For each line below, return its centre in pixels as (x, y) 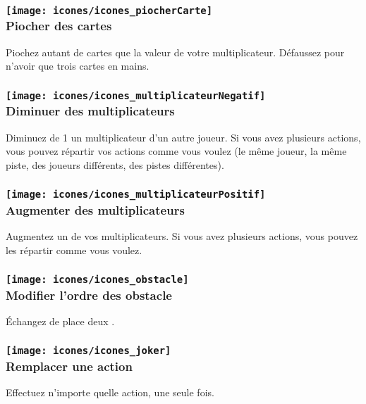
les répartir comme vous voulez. (74, 250)
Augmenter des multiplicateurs (95, 209)
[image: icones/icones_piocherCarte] (109, 10)
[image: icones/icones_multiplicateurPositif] (136, 195)
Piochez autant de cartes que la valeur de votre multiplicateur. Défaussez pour (175, 52)
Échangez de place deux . (60, 321)
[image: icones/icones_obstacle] (97, 280)
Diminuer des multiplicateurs (90, 111)
